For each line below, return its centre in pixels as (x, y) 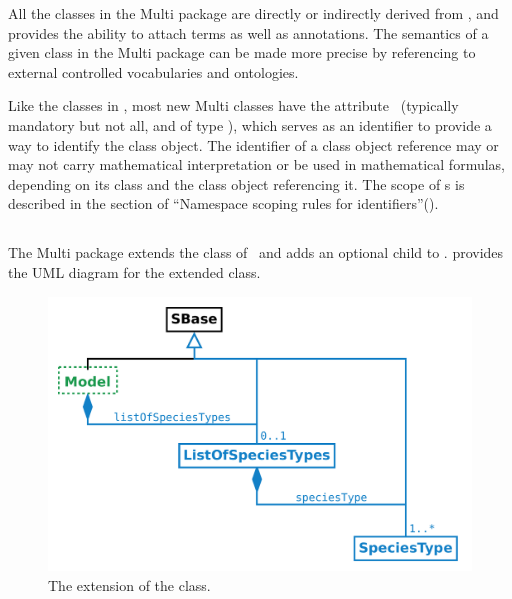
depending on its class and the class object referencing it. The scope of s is (236, 183)
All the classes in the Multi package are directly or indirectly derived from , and (253, 13)
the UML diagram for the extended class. (134, 271)
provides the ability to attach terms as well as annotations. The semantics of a (248, 32)
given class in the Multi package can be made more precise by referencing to (242, 52)
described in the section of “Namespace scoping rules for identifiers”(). (223, 203)
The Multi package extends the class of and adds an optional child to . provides (256, 252)
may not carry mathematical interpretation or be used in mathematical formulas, (256, 164)
